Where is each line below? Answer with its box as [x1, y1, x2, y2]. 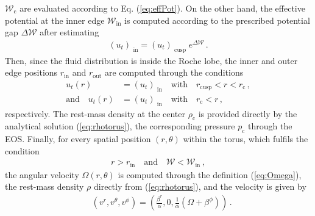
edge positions [5, 66, 58, 79]
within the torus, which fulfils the [183, 132, 308, 145]
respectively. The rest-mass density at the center [5, 107, 186, 120]
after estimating [40, 26, 99, 38]
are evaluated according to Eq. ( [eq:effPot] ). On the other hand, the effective [19, 2, 305, 14]
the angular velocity [5, 168, 79, 181]
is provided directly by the [198, 107, 297, 120]
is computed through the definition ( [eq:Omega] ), [118, 168, 302, 181]
